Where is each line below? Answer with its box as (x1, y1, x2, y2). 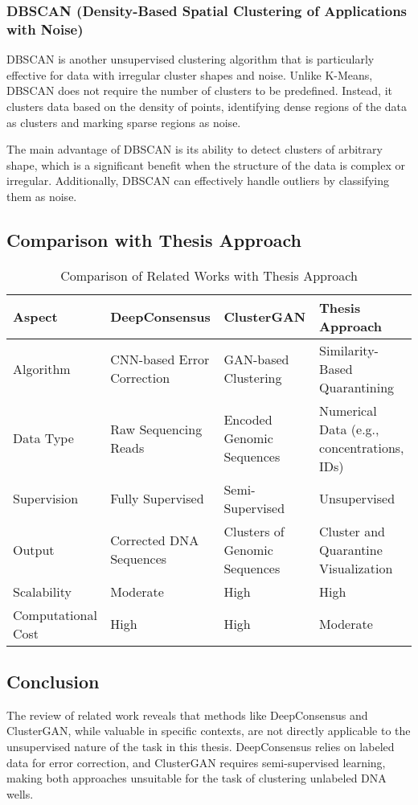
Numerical (319, 400, 377, 420)
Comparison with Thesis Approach (6, 227, 301, 252)
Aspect (13, 307, 58, 327)
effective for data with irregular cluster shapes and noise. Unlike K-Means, (6, 66, 373, 83)
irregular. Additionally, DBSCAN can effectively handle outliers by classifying (6, 172, 390, 189)
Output (13, 540, 55, 559)
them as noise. (6, 187, 77, 204)
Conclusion (6, 669, 100, 694)
